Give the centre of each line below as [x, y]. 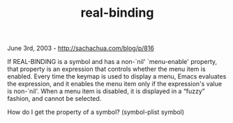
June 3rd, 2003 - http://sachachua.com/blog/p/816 [81, 48]
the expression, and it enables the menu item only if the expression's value [114, 84]
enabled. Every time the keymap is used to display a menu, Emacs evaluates [117, 76]
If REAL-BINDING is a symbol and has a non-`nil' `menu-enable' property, [112, 62]
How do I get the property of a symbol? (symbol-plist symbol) [96, 112]
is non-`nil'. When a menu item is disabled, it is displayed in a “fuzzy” [106, 91]
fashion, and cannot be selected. [54, 99]
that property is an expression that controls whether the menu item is [106, 69]
